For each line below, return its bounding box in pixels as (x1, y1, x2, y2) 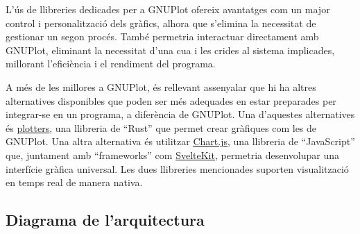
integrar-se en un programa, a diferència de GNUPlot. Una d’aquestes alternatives (6, 107, 355, 122)
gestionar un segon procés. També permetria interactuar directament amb (6, 29, 319, 44)
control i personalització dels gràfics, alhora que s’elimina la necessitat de (6, 15, 316, 30)
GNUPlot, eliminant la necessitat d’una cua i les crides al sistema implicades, (6, 42, 335, 57)
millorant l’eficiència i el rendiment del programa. (6, 56, 216, 71)
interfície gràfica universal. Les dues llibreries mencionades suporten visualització (6, 161, 349, 176)
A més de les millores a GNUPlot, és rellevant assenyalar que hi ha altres (6, 79, 316, 94)
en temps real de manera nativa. (6, 175, 143, 190)
